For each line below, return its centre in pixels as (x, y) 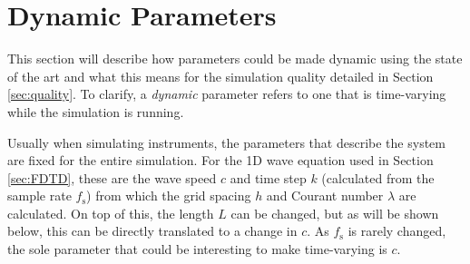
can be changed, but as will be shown (335, 213)
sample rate (39, 196)
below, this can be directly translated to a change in (152, 231)
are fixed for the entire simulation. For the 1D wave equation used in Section (220, 160)
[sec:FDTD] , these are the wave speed (112, 177)
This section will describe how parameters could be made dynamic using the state (235, 59)
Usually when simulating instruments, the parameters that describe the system (226, 142)
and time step (268, 177)
